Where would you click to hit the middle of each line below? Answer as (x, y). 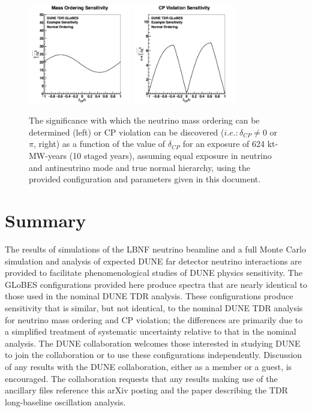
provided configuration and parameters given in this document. (145, 179)
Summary (46, 220)
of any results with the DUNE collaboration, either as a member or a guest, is (148, 366)
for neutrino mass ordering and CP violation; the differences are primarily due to (154, 319)
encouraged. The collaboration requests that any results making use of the (141, 378)
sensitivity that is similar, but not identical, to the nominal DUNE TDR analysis (154, 307)
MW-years (48, 156)
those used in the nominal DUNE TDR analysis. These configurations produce (149, 296)
